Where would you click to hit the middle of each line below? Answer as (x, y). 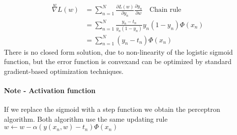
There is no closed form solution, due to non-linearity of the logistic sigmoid (118, 51)
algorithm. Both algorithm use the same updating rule (86, 118)
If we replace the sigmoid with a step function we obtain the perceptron (112, 109)
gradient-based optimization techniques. (64, 71)
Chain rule (165, 10)
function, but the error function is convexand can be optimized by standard (118, 61)
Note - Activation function (50, 90)
